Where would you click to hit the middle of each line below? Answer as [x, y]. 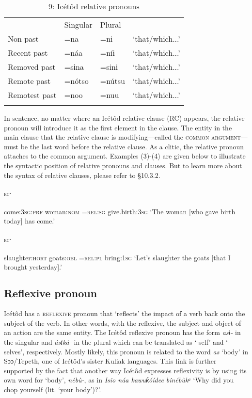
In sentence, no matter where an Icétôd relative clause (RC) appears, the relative [124, 118]
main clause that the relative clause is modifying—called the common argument [122, 137]
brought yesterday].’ [33, 267]
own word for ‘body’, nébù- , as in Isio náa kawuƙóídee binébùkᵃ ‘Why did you [119, 380]
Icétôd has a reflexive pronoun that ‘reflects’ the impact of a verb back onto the [125, 313]
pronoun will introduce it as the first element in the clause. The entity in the [118, 127]
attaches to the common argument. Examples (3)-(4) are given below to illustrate [125, 156]
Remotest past [32, 95]
